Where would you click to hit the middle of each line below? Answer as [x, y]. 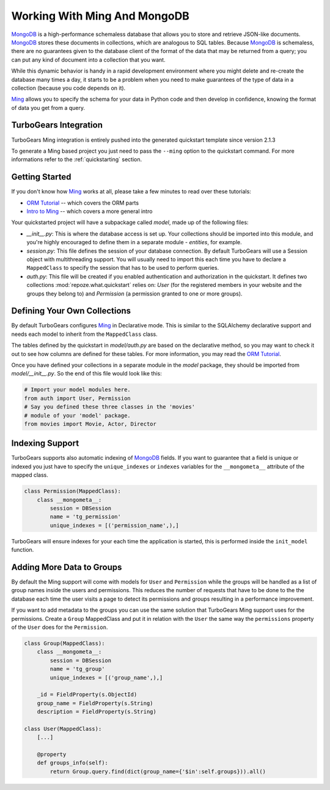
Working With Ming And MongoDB [100, 16]
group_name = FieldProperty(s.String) [95, 703]
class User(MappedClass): [63, 729]
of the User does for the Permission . [60, 627]
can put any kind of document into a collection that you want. [88, 60]
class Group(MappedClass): [64, 643]
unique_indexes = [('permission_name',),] [115, 525]
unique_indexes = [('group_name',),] [106, 677]
